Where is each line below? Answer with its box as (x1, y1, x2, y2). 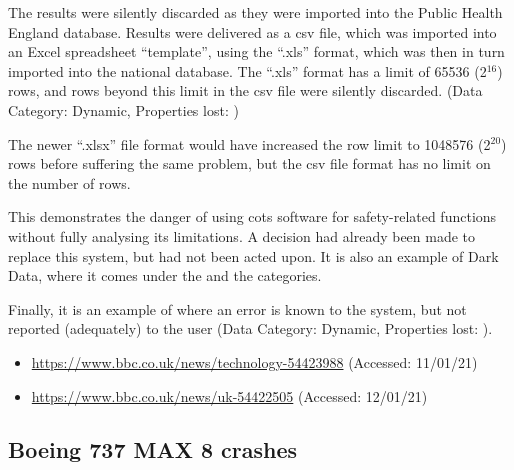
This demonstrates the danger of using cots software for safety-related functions (8, 206, 497, 227)
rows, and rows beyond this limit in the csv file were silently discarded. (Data (8, 80, 483, 101)
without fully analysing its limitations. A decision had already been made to (8, 225, 476, 246)
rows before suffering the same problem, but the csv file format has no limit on (8, 153, 491, 174)
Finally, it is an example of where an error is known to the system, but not (8, 298, 467, 319)
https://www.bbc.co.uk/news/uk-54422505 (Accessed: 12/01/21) (31, 385, 428, 406)
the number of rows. (8, 172, 131, 193)
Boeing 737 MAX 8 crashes (8, 434, 298, 465)
